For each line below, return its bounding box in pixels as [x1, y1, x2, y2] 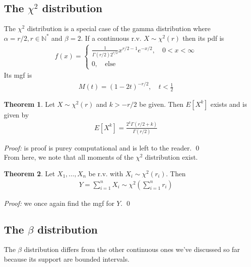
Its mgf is [4, 70, 32, 80]
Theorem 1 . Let [4, 99, 55, 109]
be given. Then [139, 99, 184, 109]
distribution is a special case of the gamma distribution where [27, 23, 211, 33]
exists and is [210, 99, 247, 109]
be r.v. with [88, 168, 124, 179]
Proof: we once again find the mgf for [4, 198, 114, 208]
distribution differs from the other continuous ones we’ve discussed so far [24, 244, 240, 254]
